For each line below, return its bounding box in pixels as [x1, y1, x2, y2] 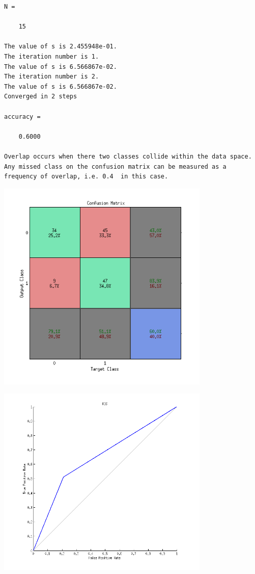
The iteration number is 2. [4, 73, 99, 81]
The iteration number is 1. [4, 53, 99, 60]
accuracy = [4, 113, 41, 120]
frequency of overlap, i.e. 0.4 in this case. [4, 173, 168, 180]
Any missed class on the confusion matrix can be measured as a [4, 163, 226, 170]
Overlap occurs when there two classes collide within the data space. [4, 152, 252, 160]
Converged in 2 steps [4, 93, 77, 100]
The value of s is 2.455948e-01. [4, 43, 117, 50]
